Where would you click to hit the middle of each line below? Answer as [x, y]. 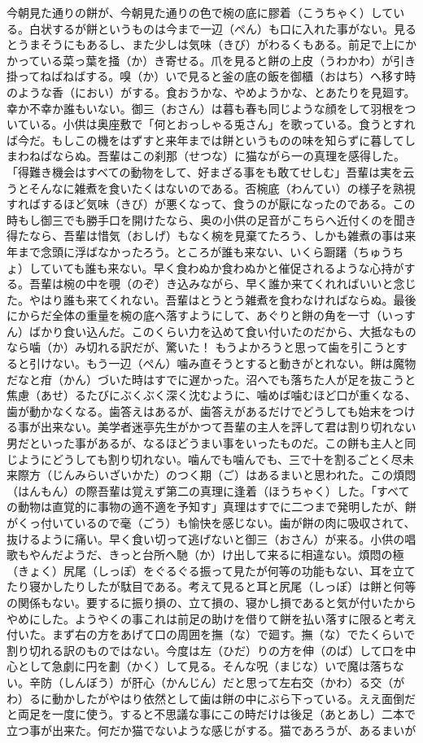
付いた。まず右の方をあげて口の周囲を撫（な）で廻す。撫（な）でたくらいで [211, 634]
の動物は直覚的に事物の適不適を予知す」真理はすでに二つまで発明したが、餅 [211, 507]
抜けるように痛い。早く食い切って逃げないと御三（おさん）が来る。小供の [206, 538]
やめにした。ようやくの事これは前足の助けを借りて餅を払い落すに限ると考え [211, 618]
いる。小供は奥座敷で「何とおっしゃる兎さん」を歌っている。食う [205, 124]
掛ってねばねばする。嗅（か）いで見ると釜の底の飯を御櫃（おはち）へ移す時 [211, 76]
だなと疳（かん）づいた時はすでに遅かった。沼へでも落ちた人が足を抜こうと [211, 379]
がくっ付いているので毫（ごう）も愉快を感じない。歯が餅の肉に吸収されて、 [211, 522]
